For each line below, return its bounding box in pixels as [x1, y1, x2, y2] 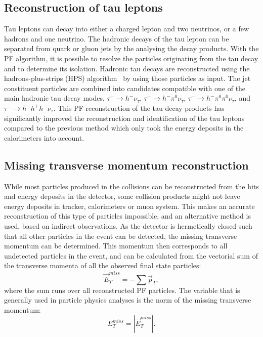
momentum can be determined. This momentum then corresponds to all [4, 240, 228, 251]
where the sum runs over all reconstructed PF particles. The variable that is [4, 284, 240, 295]
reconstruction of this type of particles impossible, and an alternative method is [4, 210, 251, 221]
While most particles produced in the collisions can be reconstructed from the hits [4, 181, 259, 191]
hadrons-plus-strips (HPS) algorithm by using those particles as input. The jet [4, 73, 251, 83]
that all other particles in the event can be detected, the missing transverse [4, 230, 237, 241]
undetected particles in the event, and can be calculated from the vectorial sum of [4, 250, 258, 261]
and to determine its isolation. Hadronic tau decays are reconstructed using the [4, 63, 250, 73]
